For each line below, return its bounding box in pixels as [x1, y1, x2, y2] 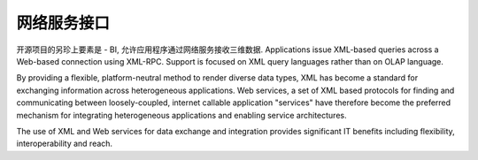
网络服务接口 [16, 13, 111, 33]
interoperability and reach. [16, 138, 113, 149]
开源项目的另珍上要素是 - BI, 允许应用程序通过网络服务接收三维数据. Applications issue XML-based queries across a [16, 44, 439, 55]
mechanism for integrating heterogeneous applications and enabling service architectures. [16, 110, 347, 120]
